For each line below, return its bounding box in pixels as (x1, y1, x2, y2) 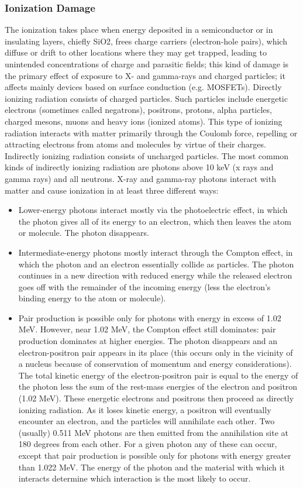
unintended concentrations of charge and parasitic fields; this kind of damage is (5, 58, 289, 70)
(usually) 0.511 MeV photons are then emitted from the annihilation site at (18, 426, 288, 438)
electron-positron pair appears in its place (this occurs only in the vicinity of (18, 346, 293, 358)
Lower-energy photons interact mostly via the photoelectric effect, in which (18, 204, 288, 216)
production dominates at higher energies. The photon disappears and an (18, 335, 278, 347)
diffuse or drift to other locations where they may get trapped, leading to (5, 46, 267, 59)
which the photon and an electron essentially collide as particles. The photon (18, 257, 294, 270)
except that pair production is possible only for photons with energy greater (18, 449, 291, 461)
